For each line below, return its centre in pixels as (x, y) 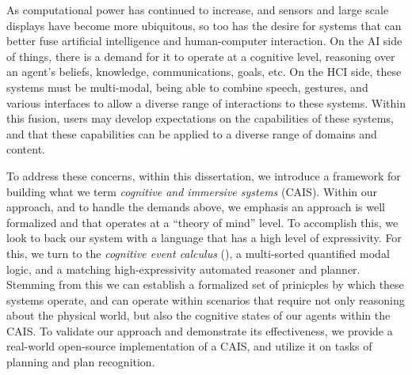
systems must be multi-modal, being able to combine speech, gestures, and (187, 87)
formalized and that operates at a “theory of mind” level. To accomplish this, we (202, 222)
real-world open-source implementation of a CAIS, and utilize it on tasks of (189, 346)
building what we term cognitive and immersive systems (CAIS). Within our (192, 191)
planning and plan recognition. (81, 362)
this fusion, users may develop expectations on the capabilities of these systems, (200, 118)
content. (26, 149)
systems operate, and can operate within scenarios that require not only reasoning (206, 299)
